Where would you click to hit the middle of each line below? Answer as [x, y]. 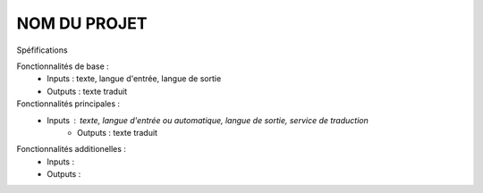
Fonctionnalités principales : [68, 104]
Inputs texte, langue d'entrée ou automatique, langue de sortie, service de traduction [208, 120]
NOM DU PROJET [82, 23]
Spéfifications [42, 50]
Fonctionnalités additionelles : [72, 149]
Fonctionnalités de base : [63, 66]
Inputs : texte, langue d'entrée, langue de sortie [134, 79]
